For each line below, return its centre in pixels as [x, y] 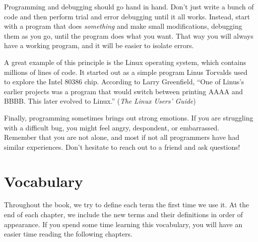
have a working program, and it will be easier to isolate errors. [99, 45]
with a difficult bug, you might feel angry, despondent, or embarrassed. [112, 127]
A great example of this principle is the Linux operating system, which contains [125, 62]
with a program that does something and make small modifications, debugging [123, 26]
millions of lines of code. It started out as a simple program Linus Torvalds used [126, 72]
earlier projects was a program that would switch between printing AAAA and [124, 91]
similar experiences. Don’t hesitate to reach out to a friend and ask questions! [122, 147]
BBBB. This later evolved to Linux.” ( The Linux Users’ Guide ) [100, 101]
